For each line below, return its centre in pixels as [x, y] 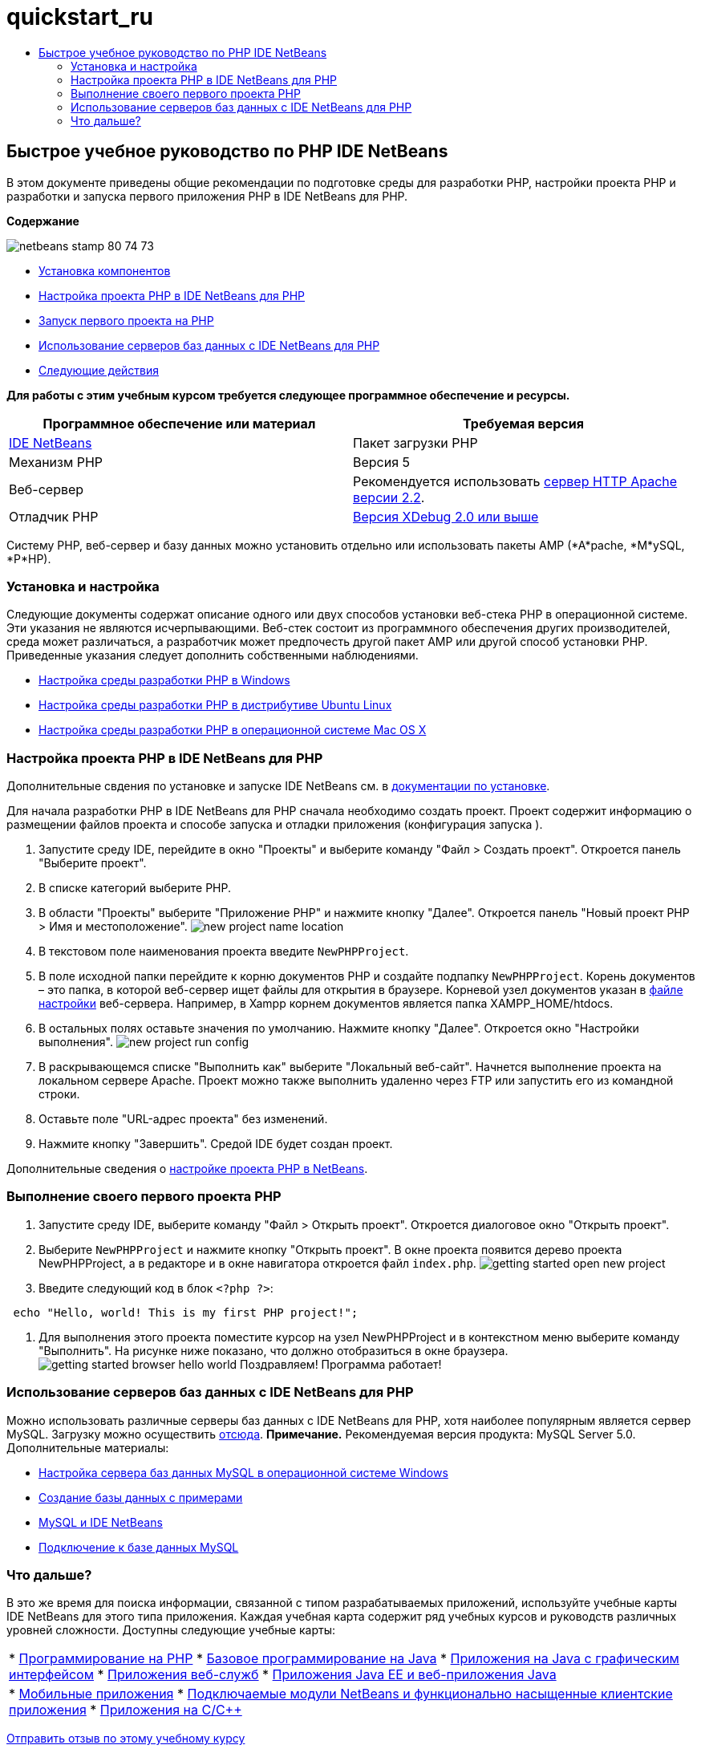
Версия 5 [382, 462]
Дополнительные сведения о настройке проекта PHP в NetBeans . [187, 1169]
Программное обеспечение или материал [179, 423]
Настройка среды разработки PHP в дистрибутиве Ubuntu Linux [215, 705]
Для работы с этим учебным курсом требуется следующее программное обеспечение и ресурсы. [288, 395]
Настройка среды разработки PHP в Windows [164, 680]
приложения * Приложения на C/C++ [126, 1710]
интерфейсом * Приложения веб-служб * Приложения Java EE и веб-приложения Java [283, 1675]
